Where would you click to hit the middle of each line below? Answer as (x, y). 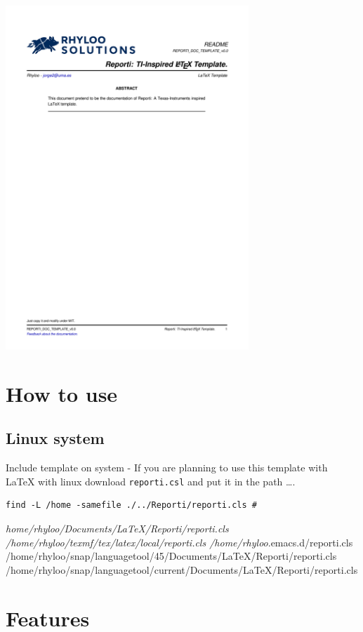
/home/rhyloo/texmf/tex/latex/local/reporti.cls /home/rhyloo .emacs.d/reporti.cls (179, 542)
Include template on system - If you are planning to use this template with (167, 468)
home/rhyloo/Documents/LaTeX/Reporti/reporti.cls (117, 529)
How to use (62, 393)
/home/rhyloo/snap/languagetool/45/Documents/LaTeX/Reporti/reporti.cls (171, 556)
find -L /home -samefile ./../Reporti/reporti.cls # (131, 505)
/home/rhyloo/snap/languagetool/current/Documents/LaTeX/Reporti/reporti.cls (182, 569)
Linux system (55, 438)
